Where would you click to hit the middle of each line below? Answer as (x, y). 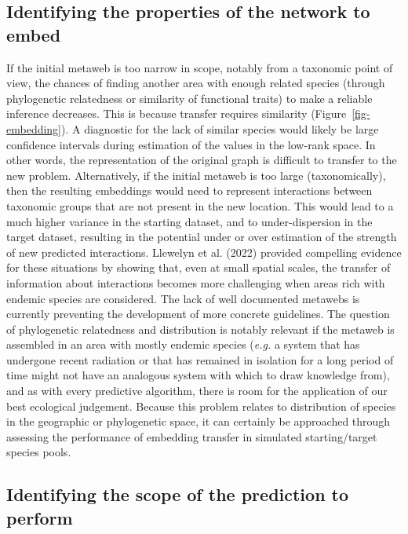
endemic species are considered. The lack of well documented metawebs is (183, 298)
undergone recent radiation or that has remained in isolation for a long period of (200, 359)
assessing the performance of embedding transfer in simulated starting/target (192, 436)
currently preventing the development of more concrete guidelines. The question (198, 314)
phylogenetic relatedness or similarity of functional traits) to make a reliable (189, 98)
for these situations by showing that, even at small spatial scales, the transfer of (199, 267)
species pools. (39, 452)
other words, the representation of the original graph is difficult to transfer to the (202, 160)
